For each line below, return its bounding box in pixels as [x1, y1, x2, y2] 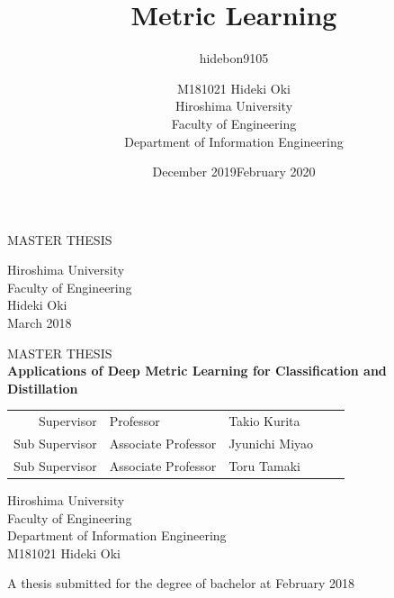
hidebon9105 [199, 49, 269, 68]
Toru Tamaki [228, 456, 300, 475]
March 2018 [7, 313, 72, 332]
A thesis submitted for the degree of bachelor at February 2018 [7, 574, 355, 593]
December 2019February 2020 [152, 162, 316, 181]
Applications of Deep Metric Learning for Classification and [7, 361, 387, 380]
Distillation [7, 378, 78, 397]
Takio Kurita [228, 412, 300, 430]
